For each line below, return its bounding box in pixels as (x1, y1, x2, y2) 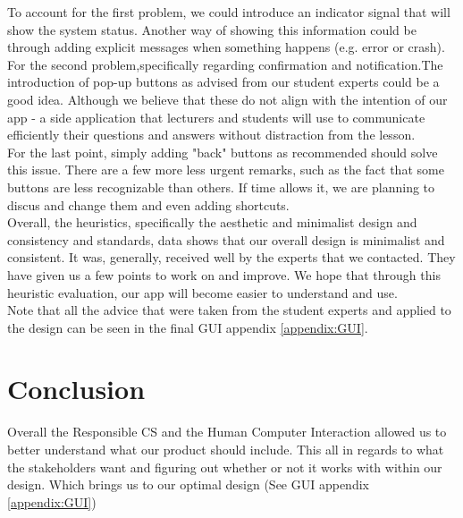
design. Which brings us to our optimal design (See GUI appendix (7, 475, 369, 494)
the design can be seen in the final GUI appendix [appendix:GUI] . (7, 318, 368, 336)
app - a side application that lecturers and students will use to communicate (7, 107, 425, 126)
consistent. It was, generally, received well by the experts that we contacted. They (7, 248, 456, 267)
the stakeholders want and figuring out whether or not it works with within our (7, 457, 442, 476)
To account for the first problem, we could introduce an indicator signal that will (7, 3, 450, 21)
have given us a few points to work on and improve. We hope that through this (7, 265, 441, 284)
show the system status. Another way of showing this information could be (7, 20, 417, 38)
